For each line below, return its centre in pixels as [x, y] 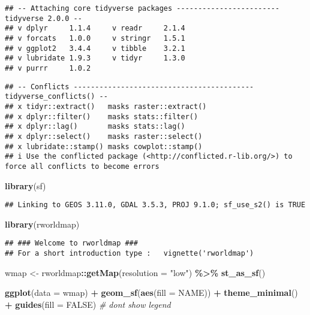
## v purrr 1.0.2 [48, 68]
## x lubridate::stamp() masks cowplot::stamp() [104, 146]
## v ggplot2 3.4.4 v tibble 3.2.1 [95, 48]
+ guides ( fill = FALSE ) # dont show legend [88, 304]
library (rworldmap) [42, 224]
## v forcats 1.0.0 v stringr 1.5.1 [95, 38]
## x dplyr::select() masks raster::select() [104, 136]
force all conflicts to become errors [82, 166]
